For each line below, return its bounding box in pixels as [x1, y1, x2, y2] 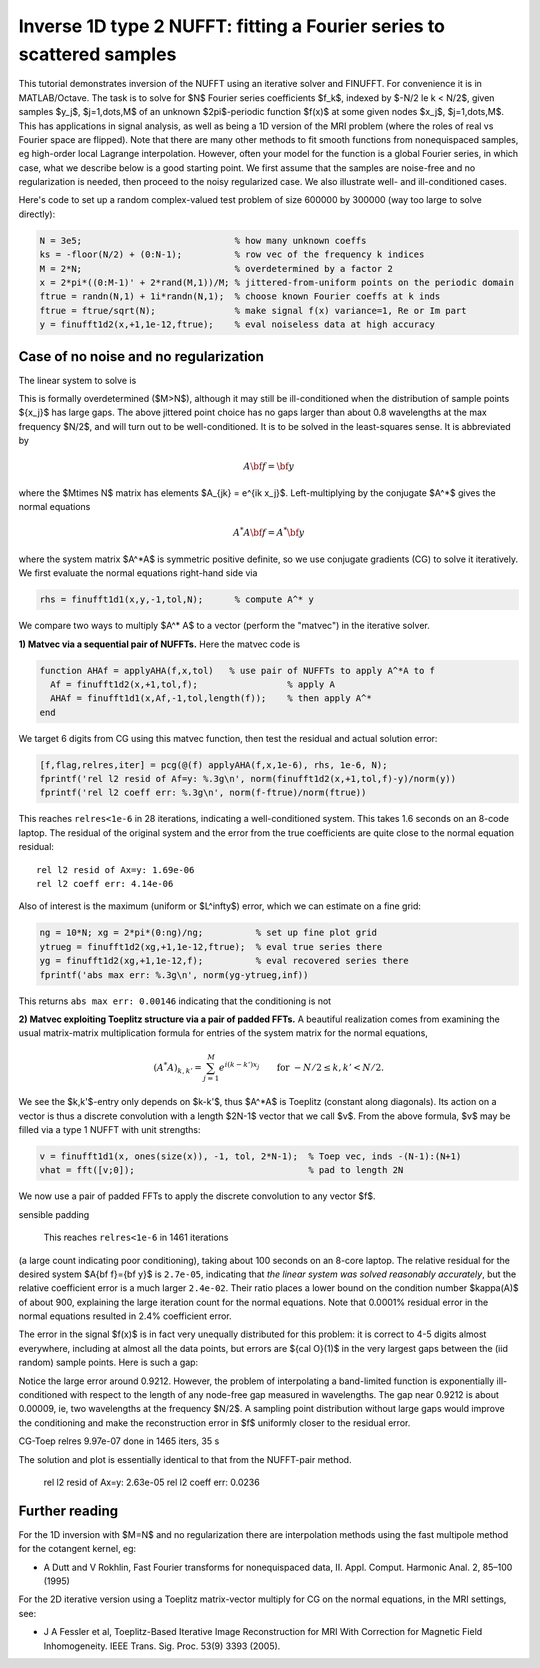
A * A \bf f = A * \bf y [233, 525, 305, 539]
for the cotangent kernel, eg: [18, 1543, 137, 1555]
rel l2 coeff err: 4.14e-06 [36, 878, 174, 889]
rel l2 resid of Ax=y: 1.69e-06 [36, 864, 195, 875]
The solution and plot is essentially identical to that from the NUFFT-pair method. [18, 1453, 352, 1465]
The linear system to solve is [18, 374, 137, 386]
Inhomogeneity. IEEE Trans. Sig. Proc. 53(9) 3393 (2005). [43, 1640, 281, 1652]
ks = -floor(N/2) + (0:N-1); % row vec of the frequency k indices [39, 249, 425, 260]
